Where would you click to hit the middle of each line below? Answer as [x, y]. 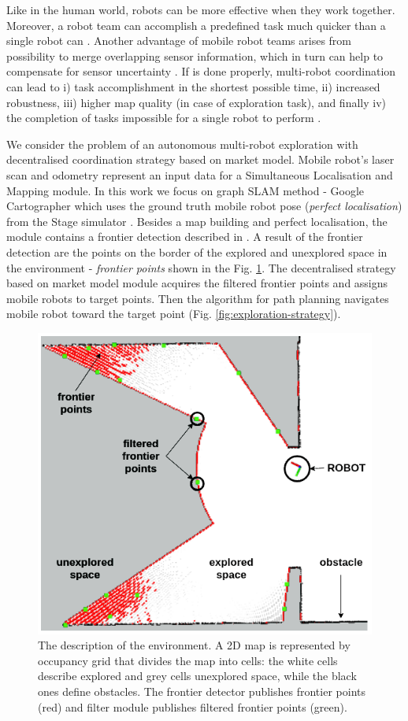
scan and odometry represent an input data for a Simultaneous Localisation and [200, 174]
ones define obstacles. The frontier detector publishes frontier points [202, 691]
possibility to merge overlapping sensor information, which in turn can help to [195, 55]
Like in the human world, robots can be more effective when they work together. [201, 9]
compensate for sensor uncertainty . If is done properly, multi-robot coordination [201, 71]
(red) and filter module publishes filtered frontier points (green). [193, 706]
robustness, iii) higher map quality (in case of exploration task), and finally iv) [197, 102]
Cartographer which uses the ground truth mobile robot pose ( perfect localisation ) [204, 206]
